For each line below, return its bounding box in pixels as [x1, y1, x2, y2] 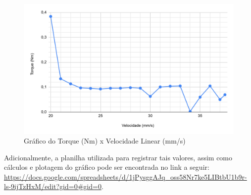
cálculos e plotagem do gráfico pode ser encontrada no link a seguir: [4, 162, 209, 172]
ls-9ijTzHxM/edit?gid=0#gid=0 [4, 181, 101, 192]
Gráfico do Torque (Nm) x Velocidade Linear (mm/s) [24, 136, 186, 146]
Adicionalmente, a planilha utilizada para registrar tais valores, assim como [4, 152, 233, 162]
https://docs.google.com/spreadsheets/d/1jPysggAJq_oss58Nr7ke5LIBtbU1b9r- [4, 171, 247, 182]
